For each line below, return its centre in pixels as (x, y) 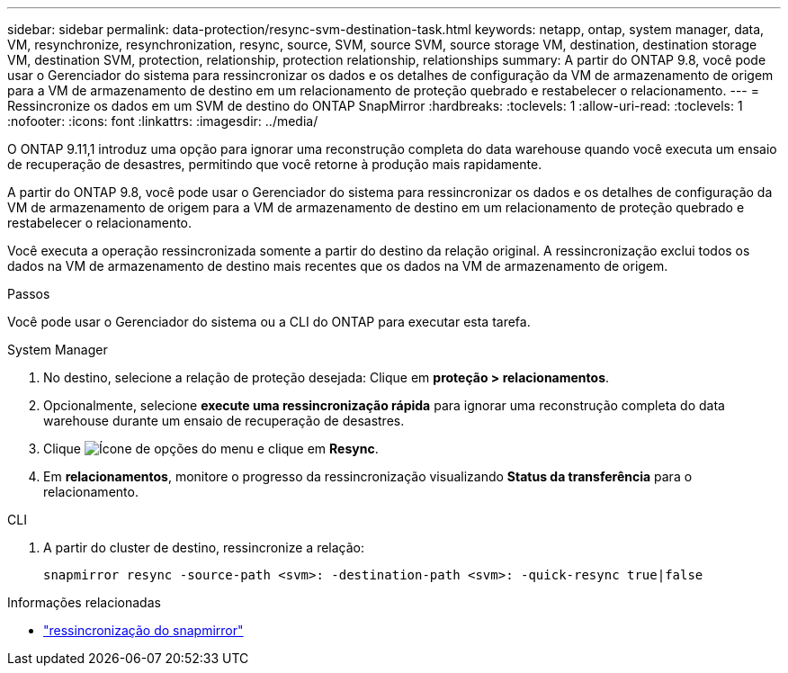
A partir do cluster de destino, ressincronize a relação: (204, 547)
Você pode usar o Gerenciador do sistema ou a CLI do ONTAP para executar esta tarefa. (269, 322)
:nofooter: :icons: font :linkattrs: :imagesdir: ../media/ (163, 121)
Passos (29, 294)
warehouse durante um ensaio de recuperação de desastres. (224, 421)
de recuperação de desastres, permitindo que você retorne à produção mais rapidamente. (275, 164)
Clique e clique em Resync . (211, 449)
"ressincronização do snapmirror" (143, 630)
